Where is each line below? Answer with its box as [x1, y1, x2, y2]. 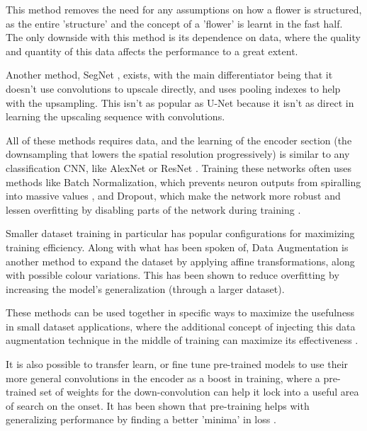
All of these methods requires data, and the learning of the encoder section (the [6, 132, 352, 147]
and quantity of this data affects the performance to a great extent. [6, 43, 298, 58]
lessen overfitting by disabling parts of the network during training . [6, 202, 301, 217]
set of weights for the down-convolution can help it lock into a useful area [40, 384, 359, 399]
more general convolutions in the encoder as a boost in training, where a [6, 370, 320, 385]
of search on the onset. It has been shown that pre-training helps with [6, 398, 310, 413]
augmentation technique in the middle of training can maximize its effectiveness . [6, 333, 358, 347]
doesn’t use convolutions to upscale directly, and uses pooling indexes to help [6, 81, 341, 96]
